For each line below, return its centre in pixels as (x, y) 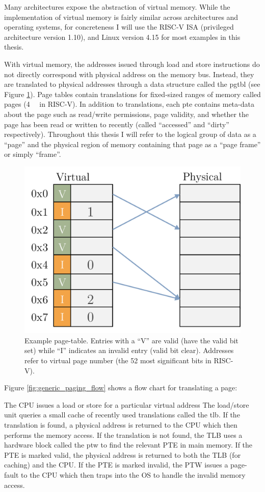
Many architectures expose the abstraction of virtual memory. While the (117, 7)
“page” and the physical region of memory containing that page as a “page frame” (132, 144)
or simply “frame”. (33, 154)
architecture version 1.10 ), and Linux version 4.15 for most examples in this (122, 37)
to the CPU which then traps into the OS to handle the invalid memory (133, 474)
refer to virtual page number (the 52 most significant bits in (118, 360)
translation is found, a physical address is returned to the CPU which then (121, 424)
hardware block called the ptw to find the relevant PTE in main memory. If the (128, 445)
